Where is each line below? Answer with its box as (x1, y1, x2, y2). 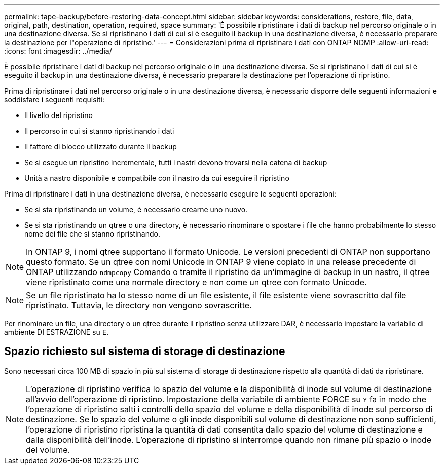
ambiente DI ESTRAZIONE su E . (4, 328, 109, 336)
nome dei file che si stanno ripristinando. (24, 229, 160, 238)
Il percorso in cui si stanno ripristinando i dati (24, 127, 174, 135)
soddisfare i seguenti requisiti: (4, 95, 104, 104)
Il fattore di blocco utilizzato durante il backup (24, 142, 177, 151)
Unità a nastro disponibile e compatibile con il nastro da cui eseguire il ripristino (24, 174, 289, 182)
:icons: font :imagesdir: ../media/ (4, 47, 112, 55)
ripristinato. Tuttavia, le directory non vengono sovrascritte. (26, 300, 252, 310)
